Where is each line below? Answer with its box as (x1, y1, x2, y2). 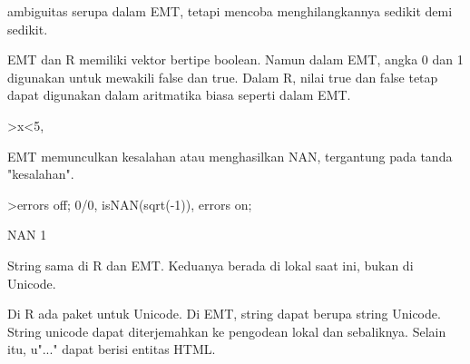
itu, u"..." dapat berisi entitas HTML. (7, 339, 216, 359)
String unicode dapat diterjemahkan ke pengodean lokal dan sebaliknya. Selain (7, 321, 446, 340)
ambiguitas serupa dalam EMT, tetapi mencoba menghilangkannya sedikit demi (7, 2, 453, 20)
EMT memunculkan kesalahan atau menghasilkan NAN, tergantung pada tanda (7, 146, 453, 165)
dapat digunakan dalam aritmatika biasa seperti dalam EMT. (7, 85, 351, 104)
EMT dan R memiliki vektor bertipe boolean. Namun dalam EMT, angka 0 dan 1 (7, 50, 464, 69)
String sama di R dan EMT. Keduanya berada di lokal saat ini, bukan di (7, 255, 414, 274)
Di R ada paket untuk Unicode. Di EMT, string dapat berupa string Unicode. (7, 304, 441, 323)
